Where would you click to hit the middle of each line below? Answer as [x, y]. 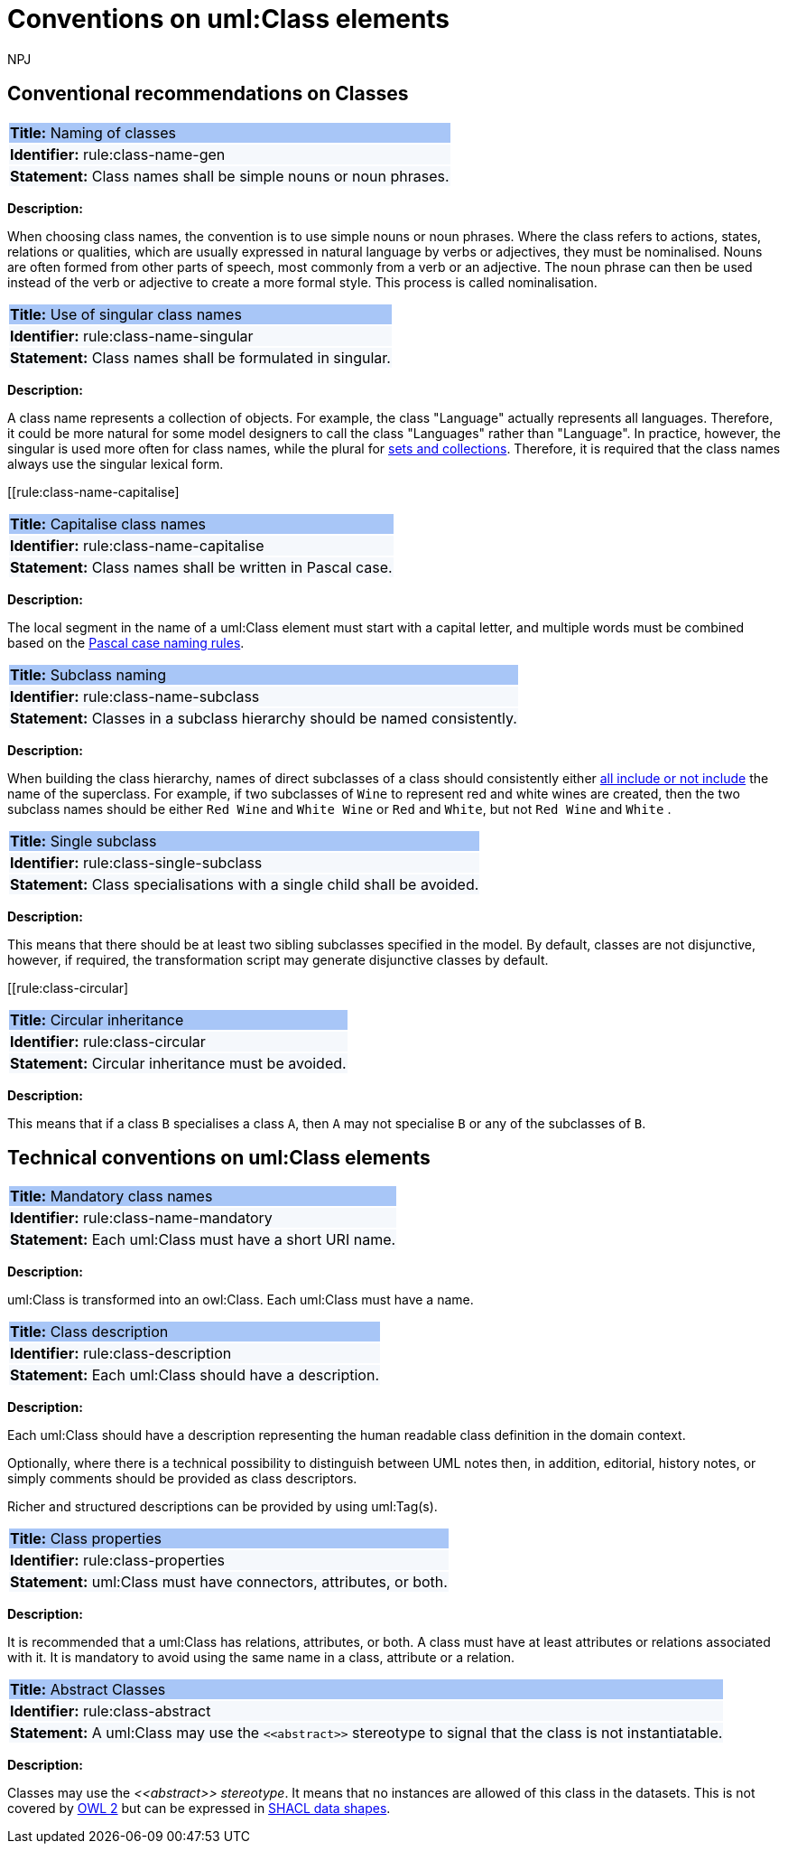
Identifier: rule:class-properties [117, 1561]
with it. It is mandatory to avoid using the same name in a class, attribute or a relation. [261, 1658]
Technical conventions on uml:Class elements [219, 1158]
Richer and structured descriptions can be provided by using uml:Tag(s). [222, 1507]
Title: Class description [89, 1332]
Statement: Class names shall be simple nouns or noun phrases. [230, 176]
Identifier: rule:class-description [121, 1354]
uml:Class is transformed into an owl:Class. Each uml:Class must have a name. [241, 1300]
